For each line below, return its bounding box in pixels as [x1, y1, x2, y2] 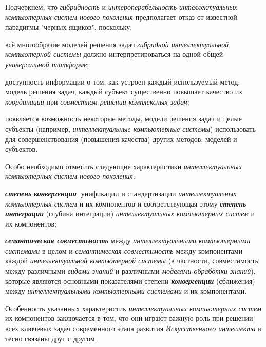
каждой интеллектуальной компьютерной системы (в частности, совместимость [5, 255, 258, 266]
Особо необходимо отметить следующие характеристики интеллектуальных [5, 160, 242, 171]
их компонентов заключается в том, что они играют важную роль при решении [5, 313, 253, 323]
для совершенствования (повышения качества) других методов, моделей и [5, 133, 237, 144]
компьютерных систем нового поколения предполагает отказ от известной [5, 11, 237, 22]
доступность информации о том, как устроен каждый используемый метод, [5, 76, 240, 87]
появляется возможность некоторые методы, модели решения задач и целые [5, 113, 242, 124]
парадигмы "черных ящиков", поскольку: [5, 22, 132, 32]
